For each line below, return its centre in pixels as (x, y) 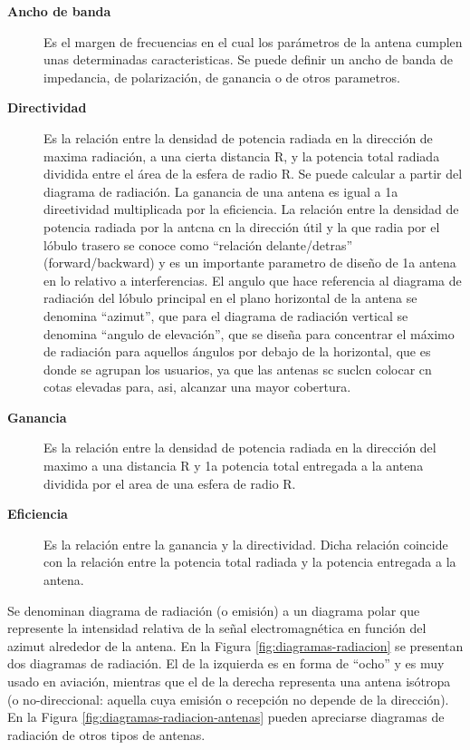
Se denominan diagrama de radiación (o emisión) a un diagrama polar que (214, 610)
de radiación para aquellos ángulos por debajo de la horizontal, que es (237, 351)
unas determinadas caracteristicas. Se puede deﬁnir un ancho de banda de (248, 59)
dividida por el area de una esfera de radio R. (170, 483)
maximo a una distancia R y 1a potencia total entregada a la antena (234, 466)
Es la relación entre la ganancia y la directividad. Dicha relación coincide (246, 544)
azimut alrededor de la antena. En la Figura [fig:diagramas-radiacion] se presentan (235, 645)
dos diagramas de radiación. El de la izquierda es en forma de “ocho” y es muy (226, 663)
